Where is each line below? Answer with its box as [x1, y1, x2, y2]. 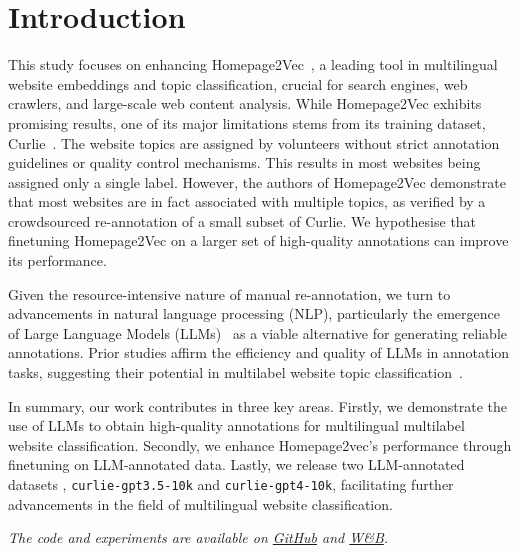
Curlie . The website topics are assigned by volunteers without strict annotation [8, 132, 500, 153]
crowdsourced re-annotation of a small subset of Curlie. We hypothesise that [8, 210, 477, 231]
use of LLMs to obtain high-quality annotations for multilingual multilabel [8, 415, 465, 436]
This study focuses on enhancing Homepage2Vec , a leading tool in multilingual [8, 54, 498, 75]
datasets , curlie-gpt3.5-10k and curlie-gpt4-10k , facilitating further [8, 474, 454, 494]
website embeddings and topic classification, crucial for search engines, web [8, 73, 468, 94]
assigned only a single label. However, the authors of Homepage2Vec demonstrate [8, 171, 506, 192]
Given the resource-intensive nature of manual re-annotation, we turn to [8, 283, 451, 304]
